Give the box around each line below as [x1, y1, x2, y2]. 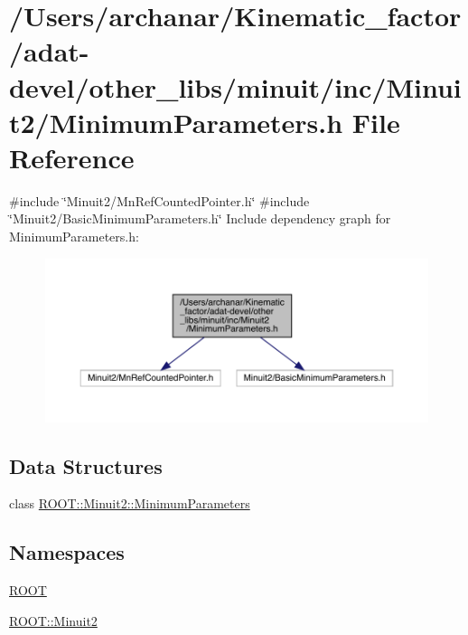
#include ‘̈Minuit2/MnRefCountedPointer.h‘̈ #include [9, 191, 310, 210]
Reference [9, 138, 135, 175]
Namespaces [9, 538, 125, 566]
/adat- [9, 33, 89, 70]
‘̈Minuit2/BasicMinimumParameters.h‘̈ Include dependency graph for [9, 209, 391, 228]
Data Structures [9, 451, 163, 479]
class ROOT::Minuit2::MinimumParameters [9, 494, 250, 513]
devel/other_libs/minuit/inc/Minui [9, 68, 462, 105]
